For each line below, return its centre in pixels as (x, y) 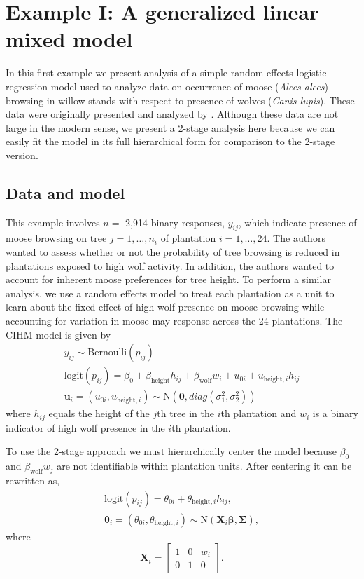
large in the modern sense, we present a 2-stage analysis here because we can (170, 127)
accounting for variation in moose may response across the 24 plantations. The (174, 321)
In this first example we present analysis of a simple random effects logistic (166, 73)
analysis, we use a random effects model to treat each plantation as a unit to (170, 293)
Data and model (65, 192)
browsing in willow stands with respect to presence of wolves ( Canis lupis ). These (180, 100)
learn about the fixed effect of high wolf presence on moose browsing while (165, 307)
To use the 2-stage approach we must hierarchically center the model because (171, 451)
